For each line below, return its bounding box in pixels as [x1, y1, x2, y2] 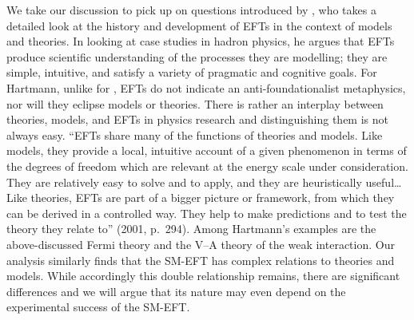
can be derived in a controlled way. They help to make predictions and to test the [6, 204, 407, 221]
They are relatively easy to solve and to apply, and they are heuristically [6, 173, 362, 190]
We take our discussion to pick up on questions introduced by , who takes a [6, 2, 376, 18]
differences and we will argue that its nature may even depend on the [6, 282, 346, 299]
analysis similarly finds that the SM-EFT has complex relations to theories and [6, 251, 395, 268]
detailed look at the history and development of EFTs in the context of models [6, 17, 392, 34]
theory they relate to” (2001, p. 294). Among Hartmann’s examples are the [6, 220, 376, 237]
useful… [365, 173, 402, 190]
